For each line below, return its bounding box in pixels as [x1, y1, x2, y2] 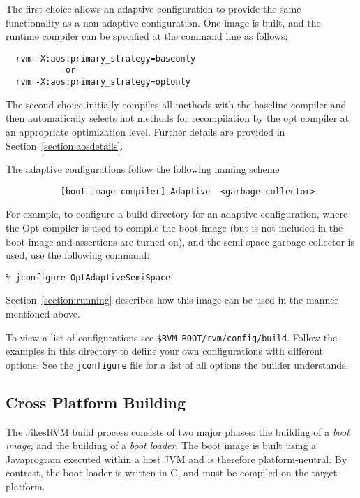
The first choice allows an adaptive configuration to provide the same [6, 1, 301, 15]
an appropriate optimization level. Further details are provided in [6, 124, 285, 138]
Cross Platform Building [6, 391, 186, 413]
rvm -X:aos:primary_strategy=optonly [15, 77, 190, 87]
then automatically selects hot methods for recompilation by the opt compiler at [6, 111, 350, 125]
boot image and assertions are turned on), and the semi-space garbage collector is [6, 234, 354, 248]
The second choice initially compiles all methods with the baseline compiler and [6, 97, 347, 111]
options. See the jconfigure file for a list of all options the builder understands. [6, 357, 349, 371]
